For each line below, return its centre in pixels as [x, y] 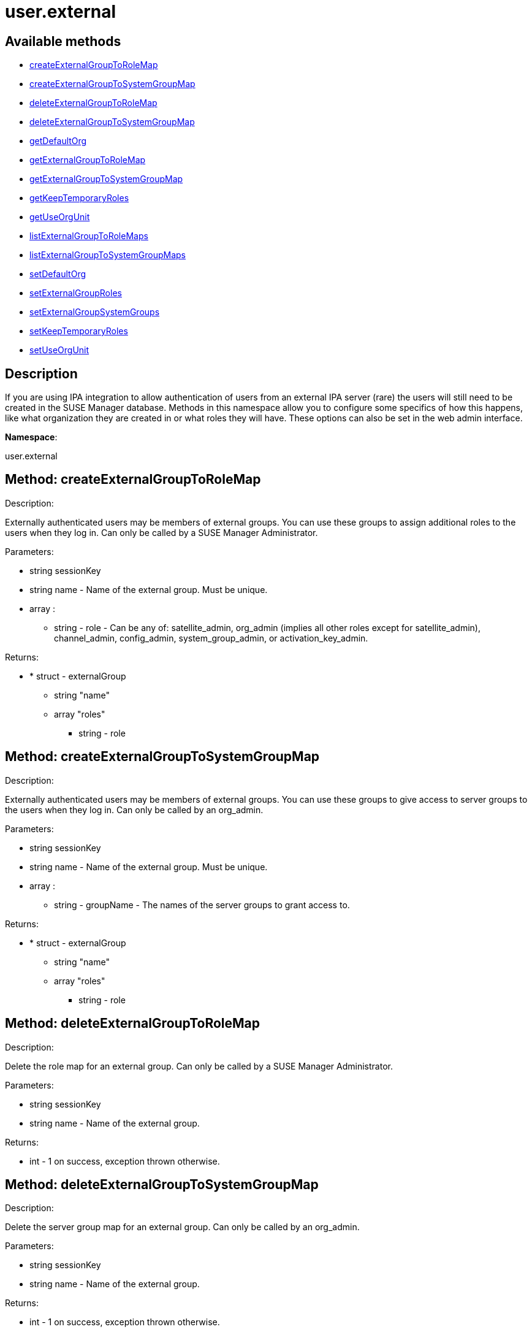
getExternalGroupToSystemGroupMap [106, 179]
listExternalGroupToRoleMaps [89, 236]
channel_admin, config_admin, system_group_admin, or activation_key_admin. [211, 638]
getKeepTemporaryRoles [79, 198]
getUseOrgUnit [60, 217]
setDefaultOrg [58, 274]
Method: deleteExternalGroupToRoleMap [133, 1024]
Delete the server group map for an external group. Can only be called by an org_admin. [182, 1227]
